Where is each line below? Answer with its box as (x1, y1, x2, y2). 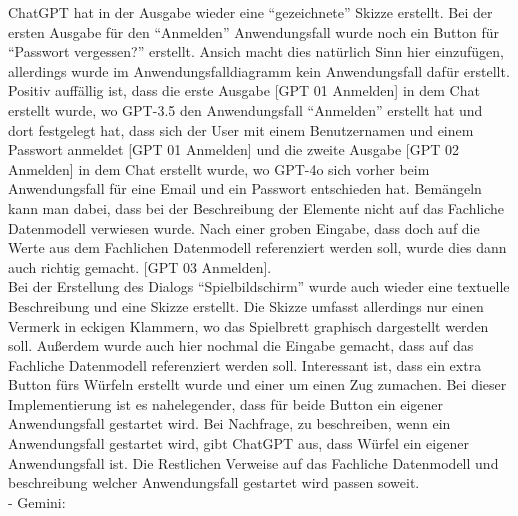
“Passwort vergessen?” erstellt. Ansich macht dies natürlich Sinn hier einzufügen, (8, 41, 504, 62)
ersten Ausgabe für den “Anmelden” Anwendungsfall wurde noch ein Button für (8, 21, 500, 42)
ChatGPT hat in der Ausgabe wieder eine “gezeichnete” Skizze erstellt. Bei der (8, 2, 493, 22)
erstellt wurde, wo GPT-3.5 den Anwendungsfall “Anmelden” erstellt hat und (8, 99, 483, 120)
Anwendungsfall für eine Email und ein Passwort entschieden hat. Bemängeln (8, 178, 482, 199)
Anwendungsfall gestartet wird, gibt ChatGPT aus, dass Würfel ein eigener (8, 433, 469, 454)
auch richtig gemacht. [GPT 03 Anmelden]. (8, 256, 272, 277)
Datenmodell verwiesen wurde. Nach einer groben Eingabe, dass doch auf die (8, 217, 480, 238)
